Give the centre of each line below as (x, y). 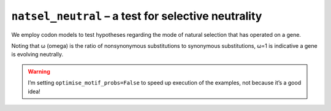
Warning (39, 71)
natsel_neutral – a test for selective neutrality (137, 16)
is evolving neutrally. (37, 55)
